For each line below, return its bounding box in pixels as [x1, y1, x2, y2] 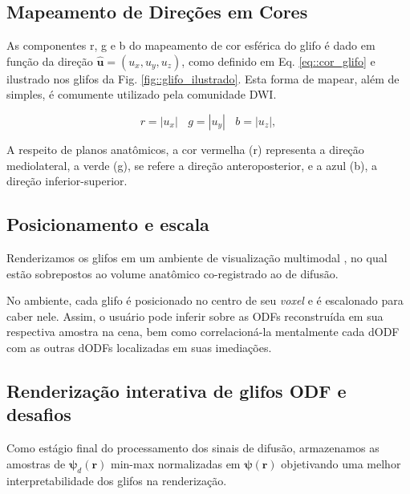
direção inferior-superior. [6, 172, 128, 189]
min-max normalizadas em [111, 455, 241, 472]
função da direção [6, 52, 93, 69]
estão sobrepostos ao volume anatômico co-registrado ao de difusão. [6, 265, 339, 281]
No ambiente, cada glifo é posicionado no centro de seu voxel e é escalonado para [6, 292, 404, 309]
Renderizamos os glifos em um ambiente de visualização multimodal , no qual [6, 249, 388, 265]
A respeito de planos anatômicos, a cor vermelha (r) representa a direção [6, 140, 364, 157]
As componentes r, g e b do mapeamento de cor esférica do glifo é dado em [6, 37, 375, 54]
